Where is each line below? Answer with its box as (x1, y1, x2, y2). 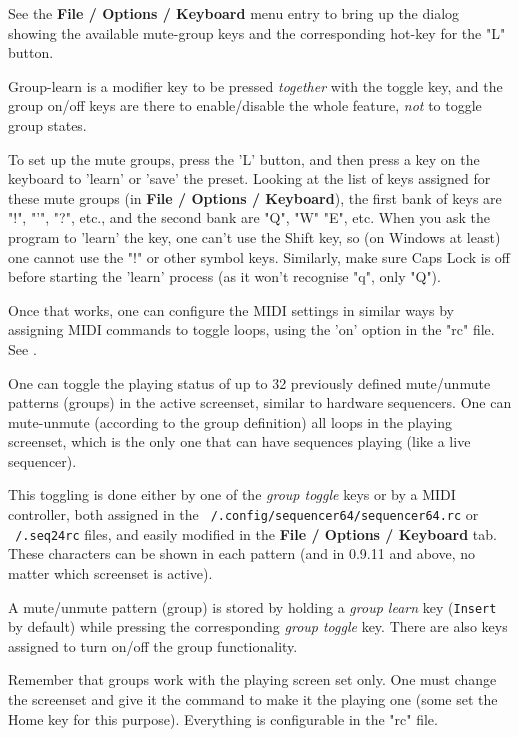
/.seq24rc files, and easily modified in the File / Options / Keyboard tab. (15, 523, 497, 544)
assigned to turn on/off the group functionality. (8, 635, 298, 656)
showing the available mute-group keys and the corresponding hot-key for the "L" (8, 22, 506, 43)
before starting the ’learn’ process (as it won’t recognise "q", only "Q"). (8, 266, 441, 287)
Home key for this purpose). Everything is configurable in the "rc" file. (8, 708, 438, 729)
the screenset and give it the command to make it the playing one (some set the (8, 689, 498, 709)
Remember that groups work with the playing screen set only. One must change (8, 669, 497, 690)
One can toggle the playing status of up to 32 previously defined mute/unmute (8, 372, 491, 393)
